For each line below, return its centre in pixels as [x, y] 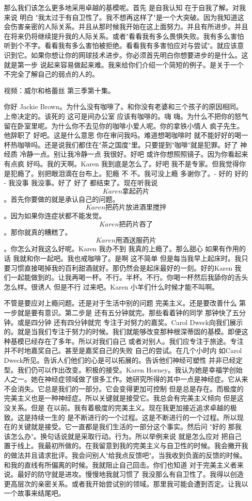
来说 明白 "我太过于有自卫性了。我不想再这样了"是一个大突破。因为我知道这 [124, 17]
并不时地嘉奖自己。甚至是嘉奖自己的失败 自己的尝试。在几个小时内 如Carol [123, 350]
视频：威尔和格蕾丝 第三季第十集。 [59, 90]
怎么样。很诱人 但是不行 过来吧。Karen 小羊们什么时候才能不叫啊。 [111, 286]
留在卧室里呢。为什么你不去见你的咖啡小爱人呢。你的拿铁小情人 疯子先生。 [124, 125]
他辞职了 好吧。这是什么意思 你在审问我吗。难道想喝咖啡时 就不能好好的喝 [123, 135]
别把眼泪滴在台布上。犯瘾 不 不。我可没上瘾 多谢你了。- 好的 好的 [143, 173]
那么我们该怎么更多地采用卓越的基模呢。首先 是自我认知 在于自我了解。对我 [125, 7]
